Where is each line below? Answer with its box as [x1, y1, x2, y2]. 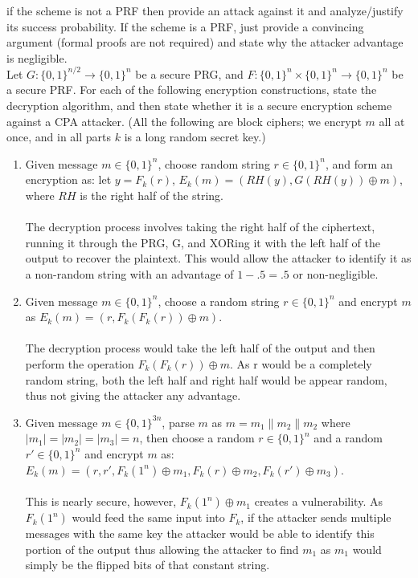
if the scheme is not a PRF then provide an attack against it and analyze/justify [6, 2, 404, 18]
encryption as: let [25, 171, 112, 188]
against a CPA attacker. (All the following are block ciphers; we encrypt [6, 112, 362, 129]
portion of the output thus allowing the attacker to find [25, 540, 299, 557]
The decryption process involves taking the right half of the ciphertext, [25, 218, 375, 235]
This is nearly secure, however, [25, 493, 177, 510]
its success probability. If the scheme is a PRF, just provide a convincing [6, 18, 364, 35]
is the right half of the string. [80, 187, 223, 204]
